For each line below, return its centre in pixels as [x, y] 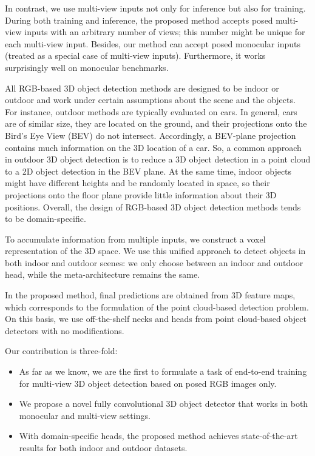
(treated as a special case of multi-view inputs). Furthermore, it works [135, 55]
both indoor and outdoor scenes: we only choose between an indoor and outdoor [154, 262]
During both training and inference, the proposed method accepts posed [139, 20]
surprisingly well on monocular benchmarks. [87, 67]
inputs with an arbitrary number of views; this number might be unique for [165, 32]
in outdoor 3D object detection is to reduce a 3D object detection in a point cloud [158, 159]
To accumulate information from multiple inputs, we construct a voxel [135, 239]
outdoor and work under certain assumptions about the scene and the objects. [150, 100]
